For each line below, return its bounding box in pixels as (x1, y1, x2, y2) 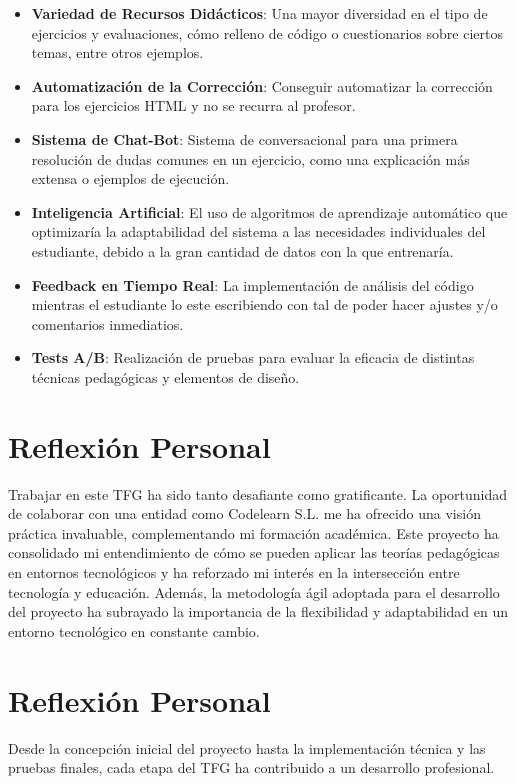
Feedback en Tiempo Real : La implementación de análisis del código (31, 274, 474, 295)
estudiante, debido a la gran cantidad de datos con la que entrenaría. (31, 240, 454, 261)
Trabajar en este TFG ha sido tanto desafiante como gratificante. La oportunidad (8, 483, 508, 504)
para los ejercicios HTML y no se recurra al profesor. (31, 95, 356, 116)
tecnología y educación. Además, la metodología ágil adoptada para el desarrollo (8, 581, 500, 602)
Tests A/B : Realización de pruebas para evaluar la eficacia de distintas (31, 347, 475, 368)
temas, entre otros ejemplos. (31, 42, 204, 63)
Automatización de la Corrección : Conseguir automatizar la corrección (31, 75, 493, 96)
